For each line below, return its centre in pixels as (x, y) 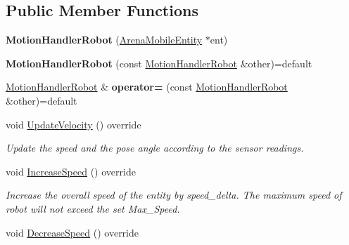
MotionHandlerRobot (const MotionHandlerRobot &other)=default (159, 63)
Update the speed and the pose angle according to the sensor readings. (155, 148)
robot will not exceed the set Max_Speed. (93, 208)
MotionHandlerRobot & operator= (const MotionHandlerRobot (147, 87)
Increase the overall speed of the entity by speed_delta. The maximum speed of (174, 195)
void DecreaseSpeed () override (72, 232)
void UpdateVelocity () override (74, 124)
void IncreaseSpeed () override (71, 171)
